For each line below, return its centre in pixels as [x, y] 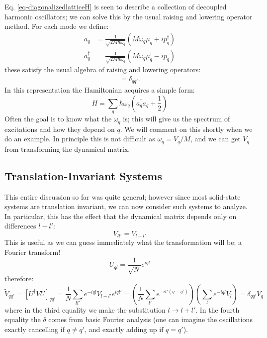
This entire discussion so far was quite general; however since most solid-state [123, 196]
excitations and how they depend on [60, 129]
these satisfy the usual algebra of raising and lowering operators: [103, 69]
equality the [23, 319]
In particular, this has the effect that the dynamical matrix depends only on [121, 216]
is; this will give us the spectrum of [177, 119]
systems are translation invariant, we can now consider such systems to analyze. [126, 206]
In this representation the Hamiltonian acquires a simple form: [100, 90]
